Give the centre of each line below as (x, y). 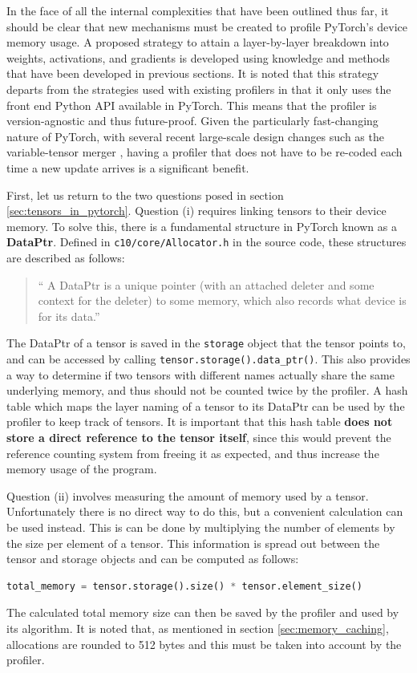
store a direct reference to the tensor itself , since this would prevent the (199, 438)
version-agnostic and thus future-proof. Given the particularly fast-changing (192, 121)
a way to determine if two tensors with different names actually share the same (200, 374)
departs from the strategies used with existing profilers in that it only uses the (199, 89)
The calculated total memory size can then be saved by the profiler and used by (203, 612)
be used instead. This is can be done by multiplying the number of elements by (201, 527)
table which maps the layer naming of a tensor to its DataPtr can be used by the (206, 405)
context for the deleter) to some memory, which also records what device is (222, 300)
